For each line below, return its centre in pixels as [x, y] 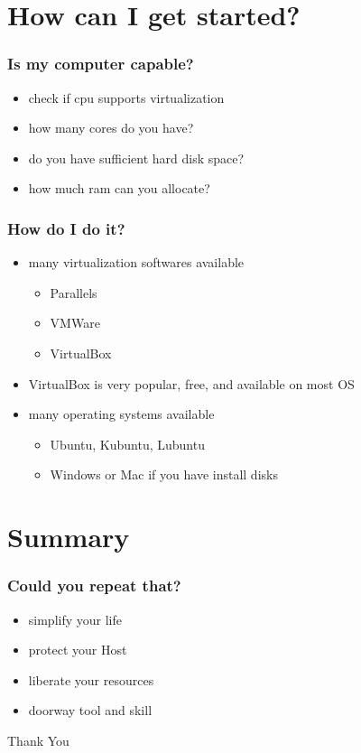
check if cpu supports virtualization [126, 97]
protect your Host [78, 650]
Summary [69, 537]
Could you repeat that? [94, 586]
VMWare [75, 323]
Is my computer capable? [101, 64]
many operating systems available [121, 414]
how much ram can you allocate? [119, 188]
